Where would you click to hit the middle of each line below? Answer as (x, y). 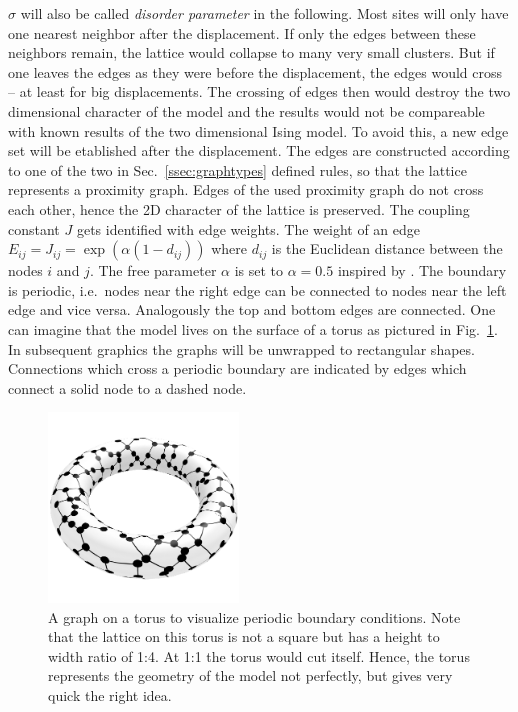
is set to (259, 270)
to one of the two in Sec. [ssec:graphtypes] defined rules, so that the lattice (237, 169)
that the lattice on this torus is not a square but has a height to (244, 636)
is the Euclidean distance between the (387, 248)
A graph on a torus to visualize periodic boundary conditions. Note (254, 616)
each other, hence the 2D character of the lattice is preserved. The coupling (239, 208)
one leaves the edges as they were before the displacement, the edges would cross (255, 71)
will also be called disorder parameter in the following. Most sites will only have (264, 13)
